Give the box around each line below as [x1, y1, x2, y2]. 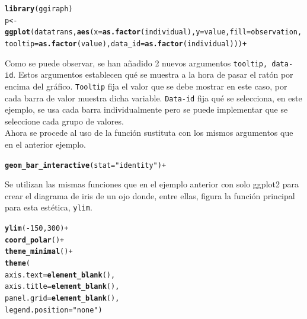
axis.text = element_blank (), [5, 270, 116, 279]
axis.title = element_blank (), [5, 282, 120, 291]
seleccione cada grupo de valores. [5, 114, 124, 127]
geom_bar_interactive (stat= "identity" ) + [5, 161, 167, 170]
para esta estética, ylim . [5, 201, 92, 213]
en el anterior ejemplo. [5, 138, 86, 151]
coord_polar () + [5, 235, 65, 244]
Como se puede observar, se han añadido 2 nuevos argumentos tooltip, [5, 56, 268, 69]
